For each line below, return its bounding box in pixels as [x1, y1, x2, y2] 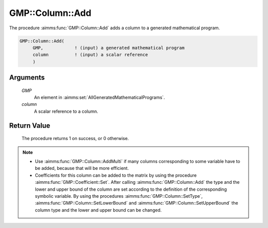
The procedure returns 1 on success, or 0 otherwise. [21, 136, 129, 142]
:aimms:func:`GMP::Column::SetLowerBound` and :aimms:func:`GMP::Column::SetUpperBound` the [35, 200, 238, 206]
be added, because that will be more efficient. [35, 165, 129, 171]
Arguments [9, 74, 45, 82]
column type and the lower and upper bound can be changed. [35, 207, 162, 213]
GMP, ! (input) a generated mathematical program [32, 45, 185, 51]
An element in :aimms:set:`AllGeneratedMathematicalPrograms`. [34, 94, 165, 100]
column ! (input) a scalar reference [32, 52, 148, 58]
